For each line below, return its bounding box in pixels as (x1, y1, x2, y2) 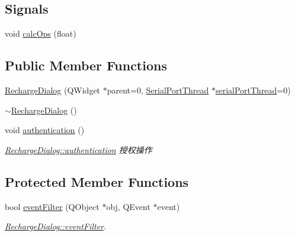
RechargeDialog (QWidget (5, 84, 101, 96)
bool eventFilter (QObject (5, 200, 100, 212)
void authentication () (5, 124, 85, 136)
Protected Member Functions (5, 172, 189, 190)
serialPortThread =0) (215, 84, 291, 96)
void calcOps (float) (5, 27, 76, 40)
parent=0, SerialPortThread (107, 84, 209, 96)
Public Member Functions (5, 56, 167, 75)
